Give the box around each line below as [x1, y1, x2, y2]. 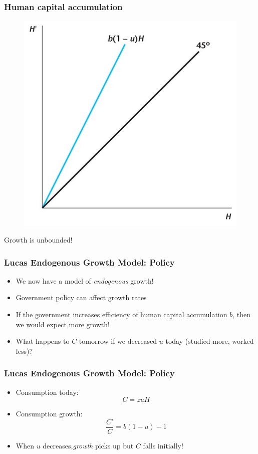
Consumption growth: [16, 408, 83, 419]
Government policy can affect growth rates [16, 292, 147, 303]
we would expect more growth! [16, 319, 110, 329]
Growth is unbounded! [4, 234, 73, 245]
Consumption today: [16, 386, 79, 397]
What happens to [16, 336, 70, 346]
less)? [16, 345, 33, 356]
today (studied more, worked [165, 336, 254, 346]
